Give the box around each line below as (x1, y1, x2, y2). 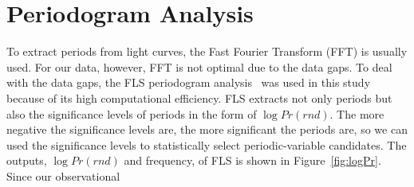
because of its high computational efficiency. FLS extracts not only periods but (6, 89, 392, 106)
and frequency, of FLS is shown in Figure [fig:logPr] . (124, 152, 381, 169)
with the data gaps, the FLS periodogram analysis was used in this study (6, 74, 371, 91)
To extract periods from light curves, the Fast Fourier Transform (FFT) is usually (6, 43, 408, 60)
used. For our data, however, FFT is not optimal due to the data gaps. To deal (6, 58, 392, 75)
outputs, (6, 152, 47, 169)
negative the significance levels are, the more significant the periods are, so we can (6, 121, 408, 138)
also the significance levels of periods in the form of (6, 105, 257, 122)
